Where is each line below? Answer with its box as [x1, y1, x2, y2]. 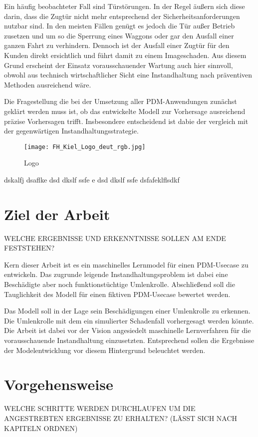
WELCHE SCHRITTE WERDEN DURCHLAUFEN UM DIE [4, 403, 196, 413]
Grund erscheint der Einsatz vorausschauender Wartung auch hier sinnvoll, [4, 59, 233, 70]
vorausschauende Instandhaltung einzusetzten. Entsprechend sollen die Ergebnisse [4, 335, 255, 345]
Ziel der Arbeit [4, 203, 110, 224]
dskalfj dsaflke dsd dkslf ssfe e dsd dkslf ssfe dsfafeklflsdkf [4, 174, 180, 184]
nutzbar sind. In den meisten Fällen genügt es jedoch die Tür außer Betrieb [4, 20, 235, 31]
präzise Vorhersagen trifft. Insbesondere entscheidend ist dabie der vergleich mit [4, 115, 249, 126]
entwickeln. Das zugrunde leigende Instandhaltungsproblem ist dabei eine [4, 269, 228, 279]
